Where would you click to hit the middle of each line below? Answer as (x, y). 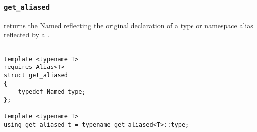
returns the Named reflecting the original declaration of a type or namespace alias (128, 25)
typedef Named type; (52, 92)
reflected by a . (27, 35)
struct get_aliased (36, 75)
